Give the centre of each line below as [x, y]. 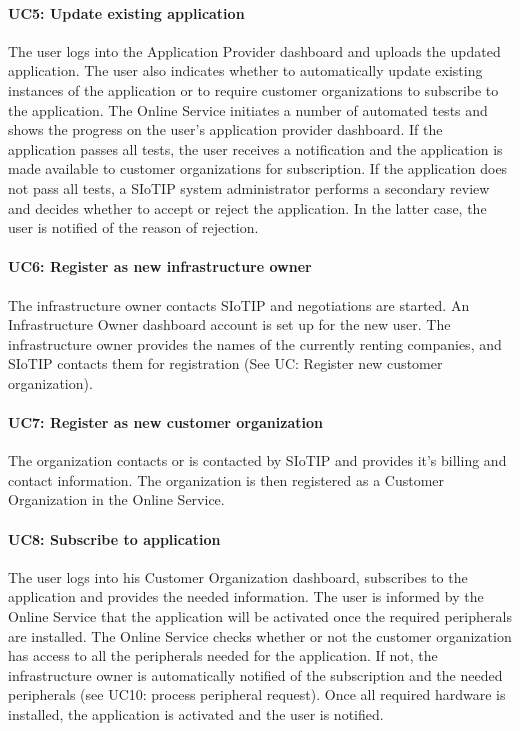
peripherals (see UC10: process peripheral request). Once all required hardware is [257, 694]
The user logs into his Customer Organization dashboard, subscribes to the [238, 576]
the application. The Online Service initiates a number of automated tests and [248, 109]
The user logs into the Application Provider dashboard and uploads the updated [254, 50]
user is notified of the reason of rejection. [133, 227]
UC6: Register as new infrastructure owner [160, 266]
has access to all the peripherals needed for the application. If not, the [223, 655]
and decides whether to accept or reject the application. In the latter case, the [247, 207]
